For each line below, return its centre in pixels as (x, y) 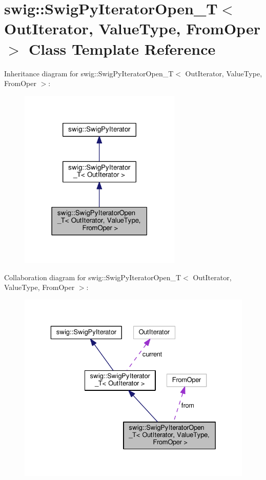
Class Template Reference (122, 48)
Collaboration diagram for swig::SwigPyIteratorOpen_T (93, 277)
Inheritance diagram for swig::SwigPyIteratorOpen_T (89, 73)
